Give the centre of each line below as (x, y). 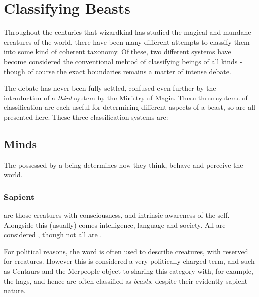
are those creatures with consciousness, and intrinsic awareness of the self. (117, 215)
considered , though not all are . (53, 235)
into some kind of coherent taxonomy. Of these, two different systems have (118, 51)
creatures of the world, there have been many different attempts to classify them (127, 42)
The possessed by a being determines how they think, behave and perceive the (124, 164)
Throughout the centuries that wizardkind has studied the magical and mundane (128, 32)
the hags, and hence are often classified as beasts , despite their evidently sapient (126, 280)
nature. (15, 290)
